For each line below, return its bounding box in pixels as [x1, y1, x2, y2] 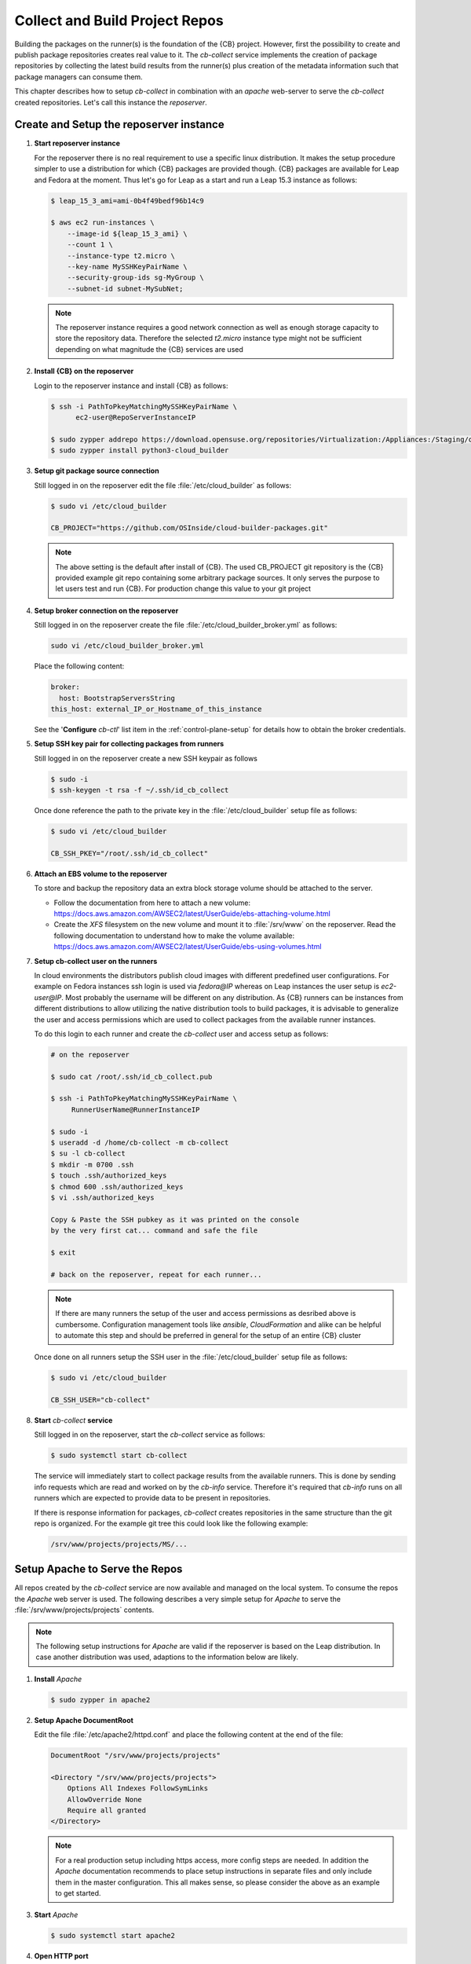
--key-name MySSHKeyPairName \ [67, 262, 188, 271]
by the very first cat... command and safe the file [50, 1226, 258, 1235]
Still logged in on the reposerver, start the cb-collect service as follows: [34, 1430, 266, 1439]
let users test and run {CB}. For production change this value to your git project [55, 584, 312, 593]
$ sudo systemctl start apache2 [50, 1931, 176, 1940]
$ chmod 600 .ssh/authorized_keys [50, 1182, 184, 1191]
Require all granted [67, 1806, 147, 1815]
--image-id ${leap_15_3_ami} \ [67, 229, 188, 238]
